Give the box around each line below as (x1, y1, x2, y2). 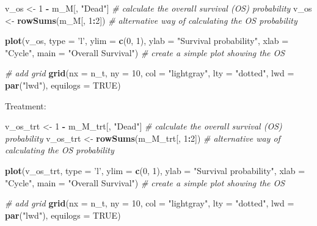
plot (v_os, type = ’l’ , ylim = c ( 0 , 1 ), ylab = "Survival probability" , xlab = (5, 34, 289, 47)
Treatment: (5, 99, 46, 112)
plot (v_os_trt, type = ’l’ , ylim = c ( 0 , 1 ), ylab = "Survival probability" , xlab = (5, 164, 305, 177)
